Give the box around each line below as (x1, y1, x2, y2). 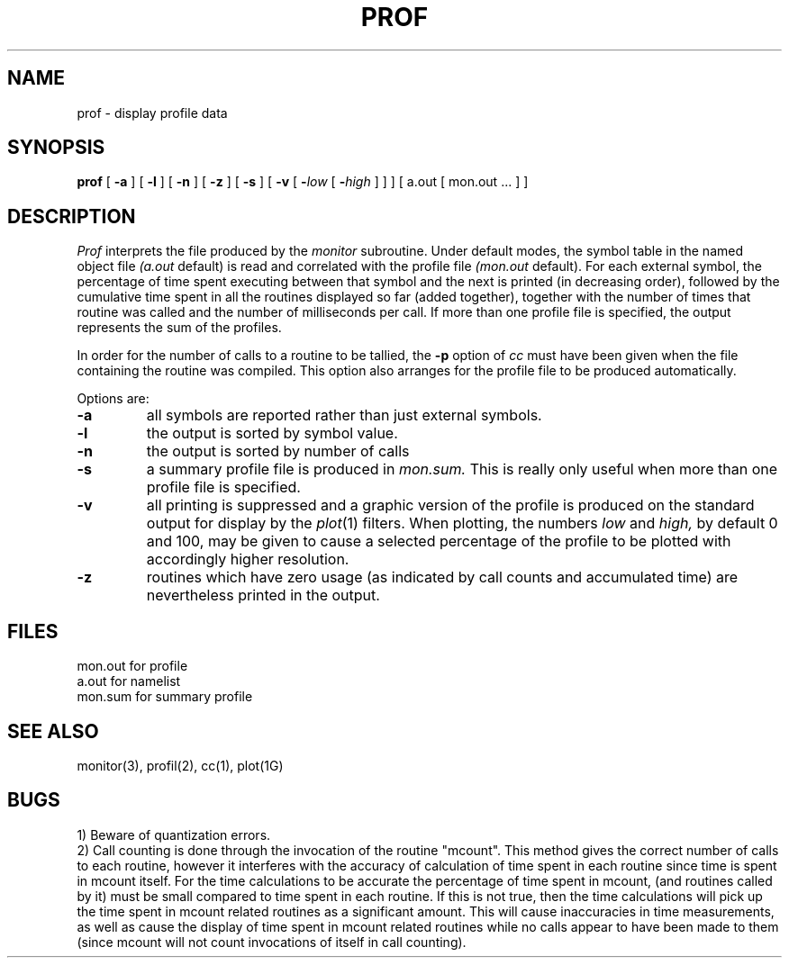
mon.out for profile (77, 658, 188, 674)
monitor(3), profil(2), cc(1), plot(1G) (77, 757, 284, 773)
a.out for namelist (77, 673, 181, 690)
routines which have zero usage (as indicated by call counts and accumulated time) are (146, 568, 739, 587)
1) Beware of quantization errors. (77, 826, 271, 843)
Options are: (77, 391, 150, 407)
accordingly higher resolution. (146, 550, 349, 569)
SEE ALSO (7, 719, 99, 743)
